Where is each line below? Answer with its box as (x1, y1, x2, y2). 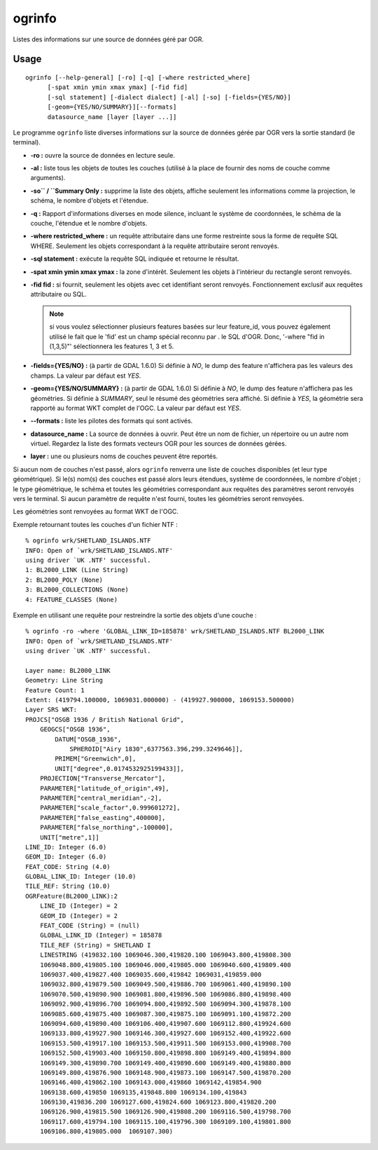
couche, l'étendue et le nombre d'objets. (30, 219, 148, 228)
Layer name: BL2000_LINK (25, 666, 111, 674)
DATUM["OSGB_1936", (55, 735, 122, 743)
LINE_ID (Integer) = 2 (39, 902, 118, 910)
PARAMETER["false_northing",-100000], (39, 823, 174, 832)
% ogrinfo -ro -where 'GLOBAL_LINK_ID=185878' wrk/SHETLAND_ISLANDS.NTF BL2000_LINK (25, 627, 325, 636)
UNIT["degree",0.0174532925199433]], (55, 765, 185, 772)
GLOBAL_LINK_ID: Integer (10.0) (25, 872, 136, 881)
